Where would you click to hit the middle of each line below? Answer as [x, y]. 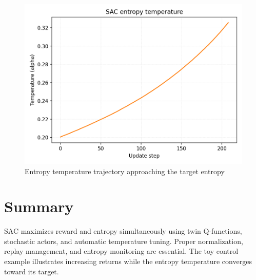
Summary [39, 206]
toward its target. [32, 271]
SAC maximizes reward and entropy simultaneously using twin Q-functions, [123, 231]
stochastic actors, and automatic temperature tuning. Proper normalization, [124, 241]
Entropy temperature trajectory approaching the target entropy [125, 171]
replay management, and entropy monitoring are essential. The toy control [121, 251]
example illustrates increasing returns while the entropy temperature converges [128, 261]
